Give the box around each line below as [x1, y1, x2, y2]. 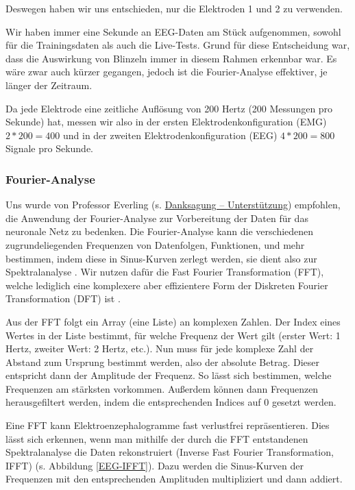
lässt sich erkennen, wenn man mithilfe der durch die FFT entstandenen [5, 431, 308, 445]
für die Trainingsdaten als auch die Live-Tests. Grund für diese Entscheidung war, [5, 38, 350, 52]
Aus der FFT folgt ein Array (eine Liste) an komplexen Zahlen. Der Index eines [5, 314, 341, 328]
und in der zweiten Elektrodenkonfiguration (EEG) [62, 127, 278, 142]
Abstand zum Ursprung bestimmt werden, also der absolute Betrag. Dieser [5, 354, 320, 369]
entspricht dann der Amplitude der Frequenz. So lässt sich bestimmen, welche [5, 368, 332, 382]
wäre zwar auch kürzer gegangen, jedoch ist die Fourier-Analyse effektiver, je [5, 64, 328, 79]
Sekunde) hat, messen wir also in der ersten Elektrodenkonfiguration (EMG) [5, 114, 327, 129]
